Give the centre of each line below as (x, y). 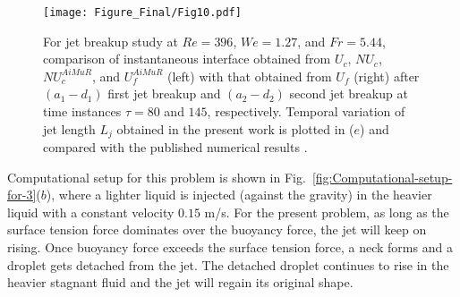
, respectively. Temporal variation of (306, 111)
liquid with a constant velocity (91, 212)
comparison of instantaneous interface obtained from (187, 59)
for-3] (22, 195)
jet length (69, 128)
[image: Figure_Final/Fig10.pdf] (142, 13)
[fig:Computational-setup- (382, 177)
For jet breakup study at (111, 41)
